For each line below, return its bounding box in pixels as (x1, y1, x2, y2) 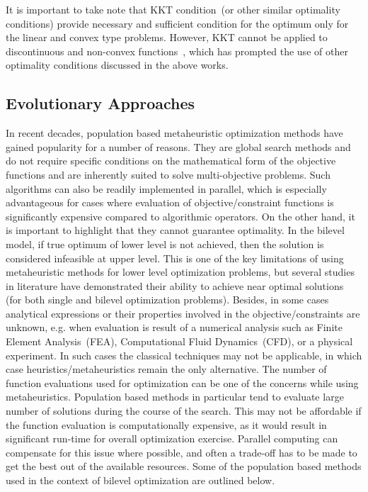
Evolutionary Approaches (6, 92, 195, 114)
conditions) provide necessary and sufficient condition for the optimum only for (6, 16, 349, 30)
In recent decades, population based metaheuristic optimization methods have (6, 125, 343, 140)
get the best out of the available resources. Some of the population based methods (6, 459, 362, 474)
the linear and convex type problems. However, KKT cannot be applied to (6, 30, 328, 45)
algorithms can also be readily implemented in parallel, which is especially (6, 181, 327, 196)
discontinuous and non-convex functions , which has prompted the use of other (6, 43, 348, 58)
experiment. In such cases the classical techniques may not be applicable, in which (6, 347, 362, 362)
